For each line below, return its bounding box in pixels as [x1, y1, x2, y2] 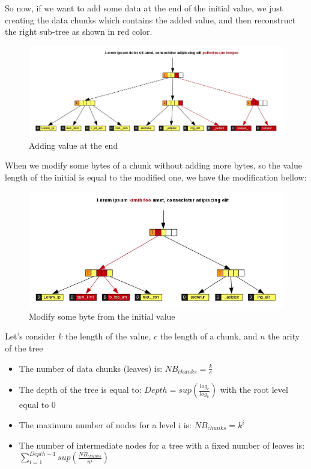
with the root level [220, 383, 288, 396]
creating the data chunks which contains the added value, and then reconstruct [5, 13, 296, 26]
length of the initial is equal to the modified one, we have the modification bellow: [5, 170, 307, 183]
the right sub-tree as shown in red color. [5, 25, 152, 38]
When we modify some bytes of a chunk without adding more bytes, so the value [5, 159, 302, 172]
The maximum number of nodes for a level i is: [19, 419, 192, 431]
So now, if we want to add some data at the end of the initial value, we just [5, 2, 283, 14]
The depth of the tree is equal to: [19, 383, 142, 396]
